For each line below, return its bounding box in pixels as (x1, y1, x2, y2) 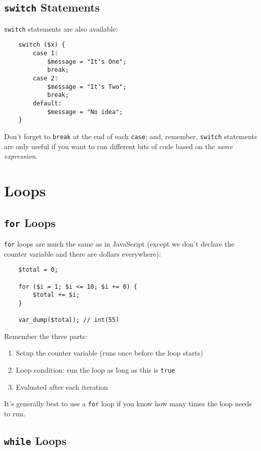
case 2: (33, 75, 58, 82)
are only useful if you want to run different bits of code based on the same (4, 141, 233, 151)
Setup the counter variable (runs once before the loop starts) (16, 348, 203, 358)
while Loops (4, 432, 67, 448)
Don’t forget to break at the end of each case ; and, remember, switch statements (4, 131, 257, 141)
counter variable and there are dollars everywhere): (4, 248, 161, 259)
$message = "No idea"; (47, 108, 123, 116)
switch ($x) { (18, 41, 65, 49)
